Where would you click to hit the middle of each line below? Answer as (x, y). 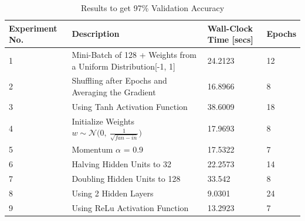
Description (96, 34)
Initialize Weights (103, 121)
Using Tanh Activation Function (130, 106)
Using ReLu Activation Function (130, 207)
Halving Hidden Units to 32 (122, 164)
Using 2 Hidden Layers (113, 193)
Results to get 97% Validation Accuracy (152, 8)
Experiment (33, 28)
